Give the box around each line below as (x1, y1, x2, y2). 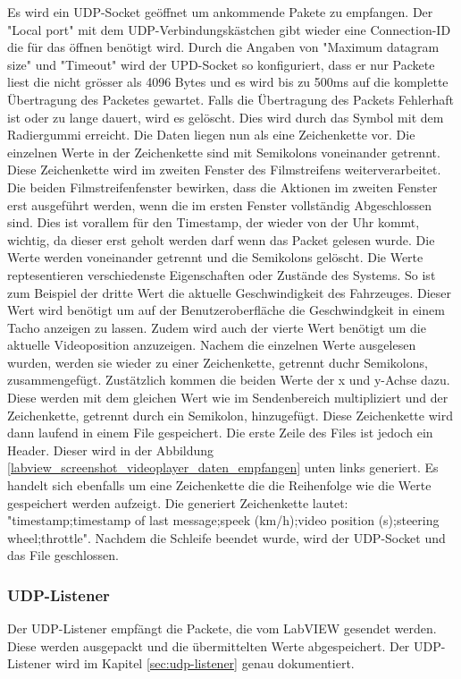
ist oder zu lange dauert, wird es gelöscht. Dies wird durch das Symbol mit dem (7, 107, 444, 126)
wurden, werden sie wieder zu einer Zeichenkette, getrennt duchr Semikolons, (7, 352, 428, 371)
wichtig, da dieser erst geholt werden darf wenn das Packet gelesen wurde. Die (7, 230, 435, 249)
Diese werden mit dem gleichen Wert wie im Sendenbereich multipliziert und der (7, 388, 448, 407)
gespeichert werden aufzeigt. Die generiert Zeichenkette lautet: (7, 493, 348, 512)
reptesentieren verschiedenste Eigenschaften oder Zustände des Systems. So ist (7, 265, 436, 284)
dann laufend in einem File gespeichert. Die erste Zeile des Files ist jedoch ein (7, 423, 433, 442)
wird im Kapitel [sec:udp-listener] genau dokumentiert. (54, 654, 355, 673)
